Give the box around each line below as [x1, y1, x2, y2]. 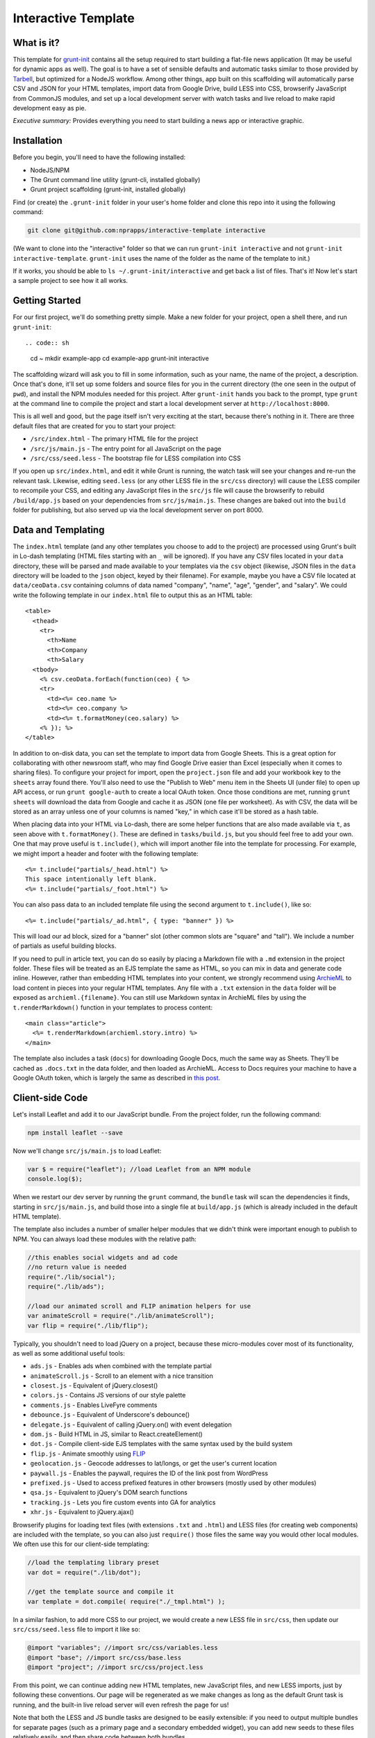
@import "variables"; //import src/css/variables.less [27, 1644, 218, 1652]
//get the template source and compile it [27, 1588, 174, 1595]
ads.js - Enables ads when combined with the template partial [30, 1362, 212, 1370]
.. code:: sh [25, 339, 69, 347]
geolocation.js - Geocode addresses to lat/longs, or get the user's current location [30, 1459, 277, 1468]
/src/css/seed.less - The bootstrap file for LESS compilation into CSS [30, 454, 241, 462]
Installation [12, 135, 62, 147]
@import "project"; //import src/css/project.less [27, 1664, 204, 1671]
